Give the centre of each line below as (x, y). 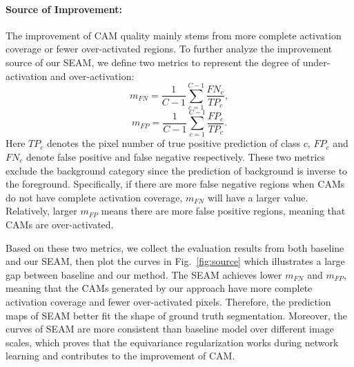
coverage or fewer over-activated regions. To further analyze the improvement (169, 49)
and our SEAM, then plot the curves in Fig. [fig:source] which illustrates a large (175, 261)
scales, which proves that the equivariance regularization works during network (172, 342)
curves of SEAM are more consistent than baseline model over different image (170, 329)
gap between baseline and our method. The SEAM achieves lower (144, 274)
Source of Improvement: (64, 9)
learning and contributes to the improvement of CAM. (120, 356)
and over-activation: (92, 76)
